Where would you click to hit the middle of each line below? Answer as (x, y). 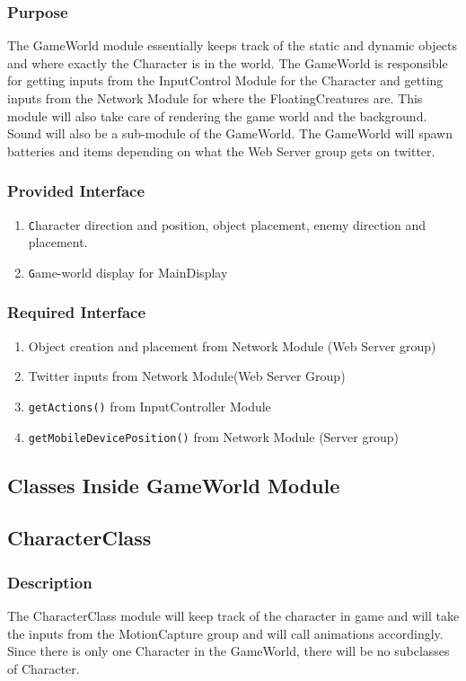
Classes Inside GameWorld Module (174, 485)
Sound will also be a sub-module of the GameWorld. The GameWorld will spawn (230, 133)
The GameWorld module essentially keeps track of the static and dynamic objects (233, 45)
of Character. (44, 668)
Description (50, 582)
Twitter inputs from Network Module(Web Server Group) (187, 376)
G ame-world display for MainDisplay (128, 272)
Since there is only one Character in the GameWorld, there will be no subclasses (229, 651)
